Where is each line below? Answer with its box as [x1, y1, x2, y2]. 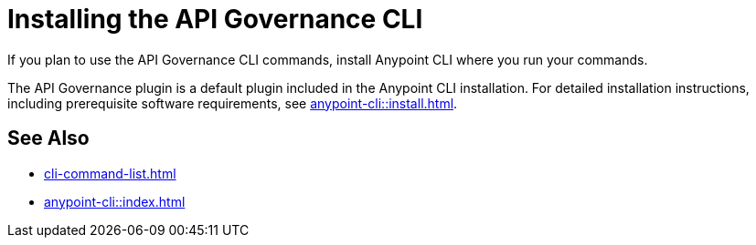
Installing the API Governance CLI [7, 4, 423, 35]
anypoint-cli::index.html [44, 193, 186, 209]
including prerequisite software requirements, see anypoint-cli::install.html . [7, 95, 458, 111]
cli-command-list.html [44, 165, 176, 181]
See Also [7, 127, 90, 150]
